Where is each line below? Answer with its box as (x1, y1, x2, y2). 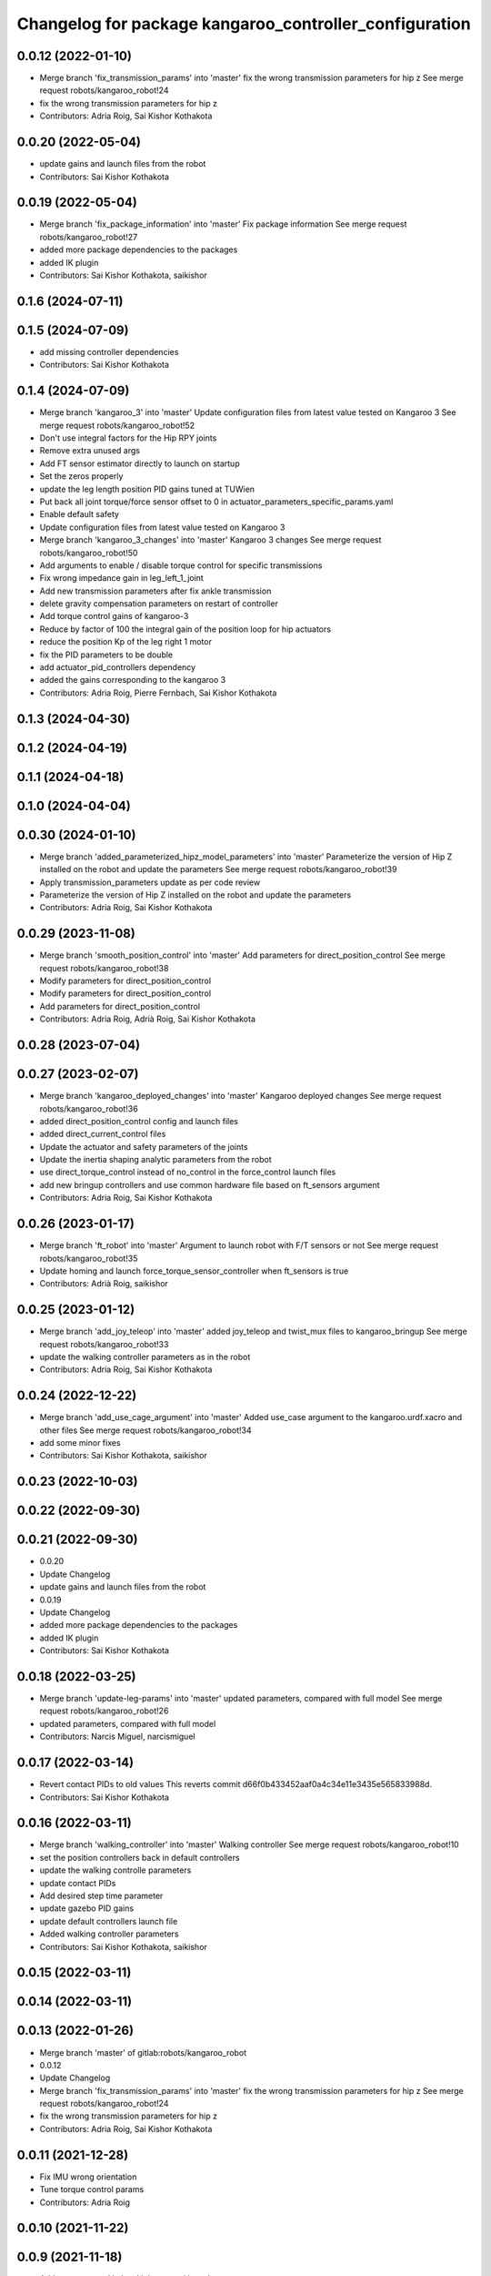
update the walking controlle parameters (39, 1864, 192, 1875)
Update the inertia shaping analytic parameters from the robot (39, 1154, 272, 1165)
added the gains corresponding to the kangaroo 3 (39, 675, 226, 686)
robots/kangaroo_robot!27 (39, 231, 138, 242)
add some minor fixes (39, 1438, 122, 1448)
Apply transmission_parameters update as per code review (39, 877, 261, 888)
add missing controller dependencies (39, 346, 179, 357)
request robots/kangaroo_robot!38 (39, 962, 169, 973)
